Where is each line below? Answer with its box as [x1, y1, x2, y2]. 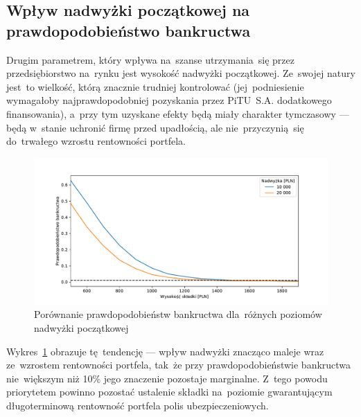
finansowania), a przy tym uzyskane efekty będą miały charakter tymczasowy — [6, 106, 349, 121]
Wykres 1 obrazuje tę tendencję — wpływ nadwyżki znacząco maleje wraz [6, 344, 324, 358]
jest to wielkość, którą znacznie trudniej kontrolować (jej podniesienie [6, 79, 304, 94]
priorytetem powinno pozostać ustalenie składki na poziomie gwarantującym [6, 384, 333, 399]
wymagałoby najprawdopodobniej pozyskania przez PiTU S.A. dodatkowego [6, 93, 332, 107]
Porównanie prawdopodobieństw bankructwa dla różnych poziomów [34, 307, 322, 321]
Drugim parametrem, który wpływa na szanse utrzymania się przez [6, 52, 295, 66]
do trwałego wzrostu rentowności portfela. [6, 134, 186, 148]
